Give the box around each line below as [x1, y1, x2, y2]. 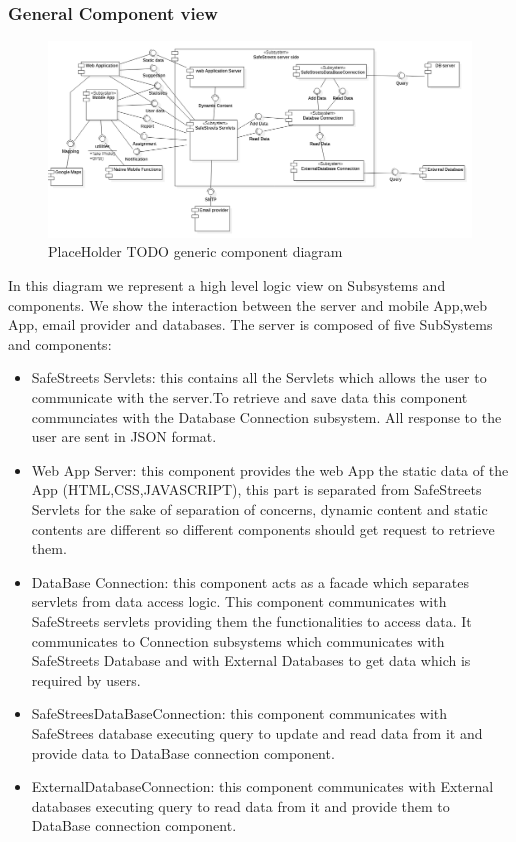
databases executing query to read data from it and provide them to [31, 795, 450, 816]
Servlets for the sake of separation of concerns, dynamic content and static [31, 499, 488, 520]
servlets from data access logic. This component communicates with [31, 591, 447, 612]
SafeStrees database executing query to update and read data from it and [31, 722, 483, 743]
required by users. [31, 669, 141, 690]
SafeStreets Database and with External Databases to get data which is [31, 650, 471, 671]
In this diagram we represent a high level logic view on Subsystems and [8, 275, 446, 296]
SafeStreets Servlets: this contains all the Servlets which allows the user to [31, 367, 487, 388]
